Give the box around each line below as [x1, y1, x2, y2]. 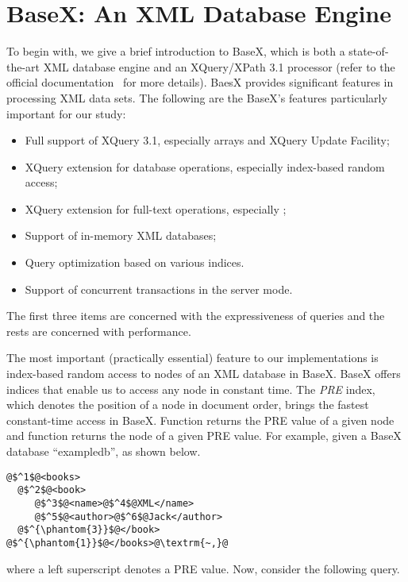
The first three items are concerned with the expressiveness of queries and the [6, 307, 385, 324]
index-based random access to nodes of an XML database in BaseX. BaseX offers [6, 365, 401, 382]
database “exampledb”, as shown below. [6, 443, 201, 459]
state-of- [348, 43, 389, 60]
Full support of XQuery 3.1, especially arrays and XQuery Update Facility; [25, 132, 390, 148]
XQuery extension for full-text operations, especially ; [25, 200, 287, 217]
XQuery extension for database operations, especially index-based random [25, 158, 385, 175]
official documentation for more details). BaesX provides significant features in [6, 74, 394, 91]
